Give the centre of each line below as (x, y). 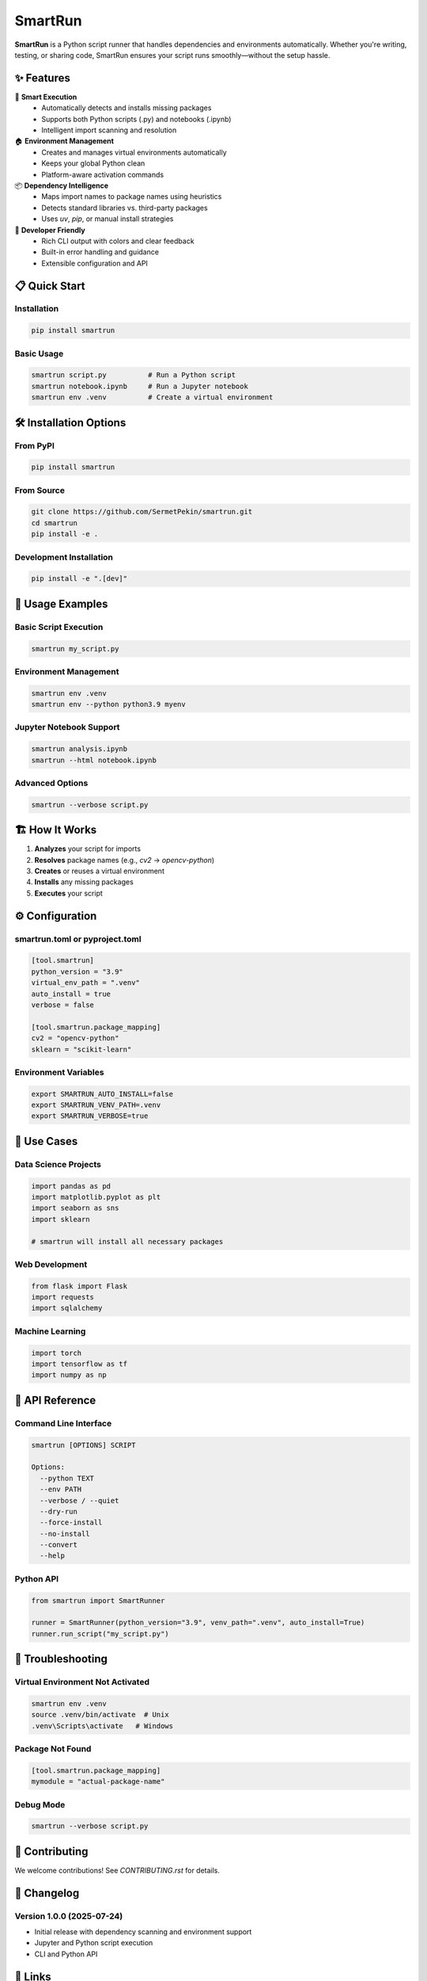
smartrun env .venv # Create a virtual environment (152, 397)
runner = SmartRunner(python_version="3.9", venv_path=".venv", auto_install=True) (198, 1623)
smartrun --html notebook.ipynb (94, 760)
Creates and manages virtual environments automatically (134, 152)
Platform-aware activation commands (103, 174)
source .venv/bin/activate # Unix (100, 1715)
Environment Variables (59, 1072)
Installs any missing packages (84, 882)
